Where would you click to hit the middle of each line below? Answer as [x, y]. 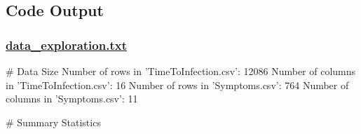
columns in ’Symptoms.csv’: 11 [72, 99]
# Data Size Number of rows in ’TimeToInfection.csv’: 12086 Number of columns [181, 71]
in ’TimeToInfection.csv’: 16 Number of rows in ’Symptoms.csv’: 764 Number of [177, 85]
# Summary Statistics [53, 122]
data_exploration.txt [66, 45]
